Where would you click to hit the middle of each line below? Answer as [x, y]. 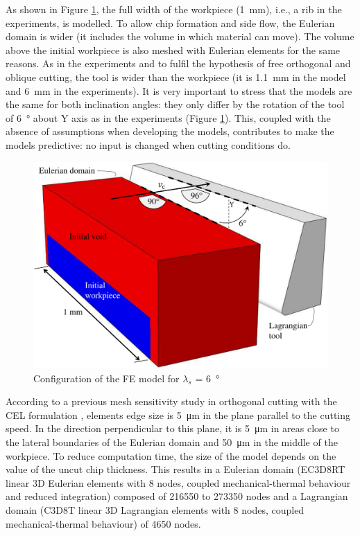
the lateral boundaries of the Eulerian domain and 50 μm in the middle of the [172, 442]
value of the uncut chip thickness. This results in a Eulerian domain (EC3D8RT [175, 469]
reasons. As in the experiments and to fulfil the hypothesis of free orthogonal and [178, 63]
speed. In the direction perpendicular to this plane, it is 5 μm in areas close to [172, 428]
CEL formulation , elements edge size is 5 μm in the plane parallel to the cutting [178, 414]
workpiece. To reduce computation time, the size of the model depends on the [171, 455]
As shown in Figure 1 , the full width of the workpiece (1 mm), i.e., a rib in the [174, 9]
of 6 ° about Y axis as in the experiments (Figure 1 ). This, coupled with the [168, 117]
